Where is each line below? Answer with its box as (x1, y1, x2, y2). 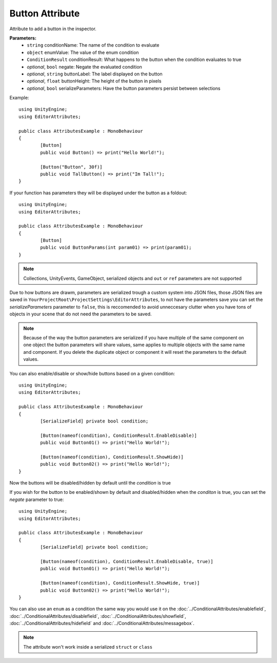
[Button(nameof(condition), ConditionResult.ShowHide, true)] (40, 580, 200, 586)
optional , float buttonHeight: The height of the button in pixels (27, 78, 162, 84)
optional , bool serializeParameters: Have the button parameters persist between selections (27, 85, 221, 91)
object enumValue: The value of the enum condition (27, 49, 139, 55)
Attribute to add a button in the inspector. (9, 26, 97, 32)
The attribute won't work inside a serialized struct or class (23, 644, 153, 650)
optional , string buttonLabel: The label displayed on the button (27, 71, 163, 77)
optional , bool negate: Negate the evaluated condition (27, 64, 142, 70)
